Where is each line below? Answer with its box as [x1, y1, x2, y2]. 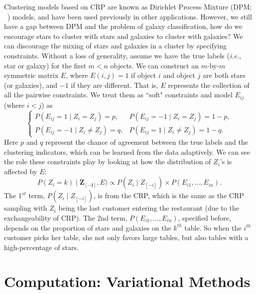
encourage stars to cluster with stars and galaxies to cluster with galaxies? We [4, 30, 243, 41]
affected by [4, 166, 37, 176]
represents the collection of [168, 79, 250, 90]
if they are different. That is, [71, 79, 158, 90]
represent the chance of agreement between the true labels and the [45, 136, 248, 147]
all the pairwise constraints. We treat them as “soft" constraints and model [4, 89, 233, 100]
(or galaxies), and [4, 79, 58, 90]
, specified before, [178, 212, 231, 223]
